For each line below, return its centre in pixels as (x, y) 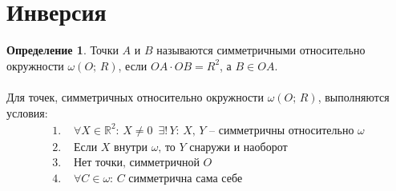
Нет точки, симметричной (136, 163)
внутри (131, 147)
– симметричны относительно (282, 131)
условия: (27, 112)
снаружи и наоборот (238, 147)
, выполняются (354, 96)
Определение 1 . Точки (63, 50)
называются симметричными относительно (261, 50)
